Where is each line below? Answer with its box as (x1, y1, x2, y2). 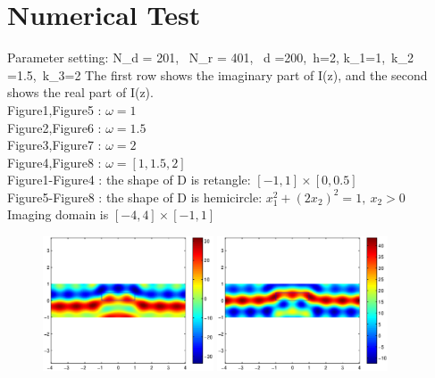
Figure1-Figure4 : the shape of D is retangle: (7, 170, 251, 189)
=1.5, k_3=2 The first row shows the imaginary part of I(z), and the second (7, 65, 428, 84)
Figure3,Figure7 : (7, 136, 102, 154)
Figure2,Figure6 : (7, 118, 102, 136)
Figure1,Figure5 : (7, 100, 102, 119)
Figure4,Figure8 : (7, 152, 102, 171)
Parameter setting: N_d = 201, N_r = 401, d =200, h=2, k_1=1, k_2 (7, 48, 414, 67)
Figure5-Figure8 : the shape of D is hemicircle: (7, 187, 263, 206)
